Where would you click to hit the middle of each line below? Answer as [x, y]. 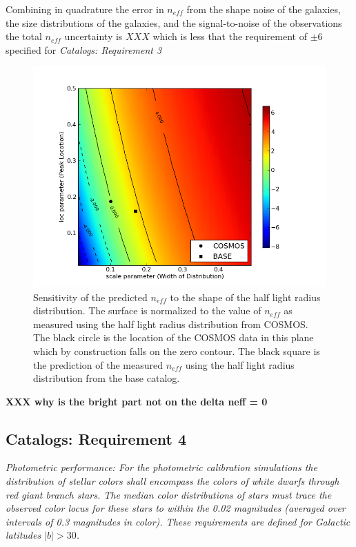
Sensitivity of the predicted [90, 297]
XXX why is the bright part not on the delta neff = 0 [137, 401]
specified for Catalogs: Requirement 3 [84, 49]
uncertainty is [93, 36]
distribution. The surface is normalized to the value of [147, 310]
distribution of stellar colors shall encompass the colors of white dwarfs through [172, 481]
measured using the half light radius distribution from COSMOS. [171, 324]
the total [24, 36]
